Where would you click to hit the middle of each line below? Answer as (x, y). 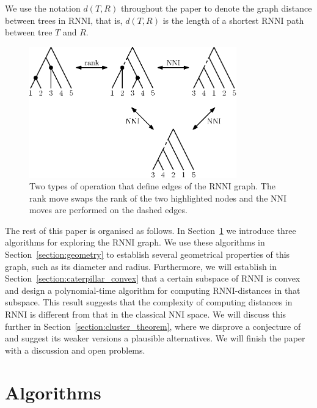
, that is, (107, 20)
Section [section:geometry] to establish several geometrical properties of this (148, 254)
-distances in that (268, 290)
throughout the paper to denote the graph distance (216, 8)
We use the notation (43, 8)
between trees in (35, 20)
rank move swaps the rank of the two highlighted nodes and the (149, 198)
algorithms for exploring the (57, 242)
